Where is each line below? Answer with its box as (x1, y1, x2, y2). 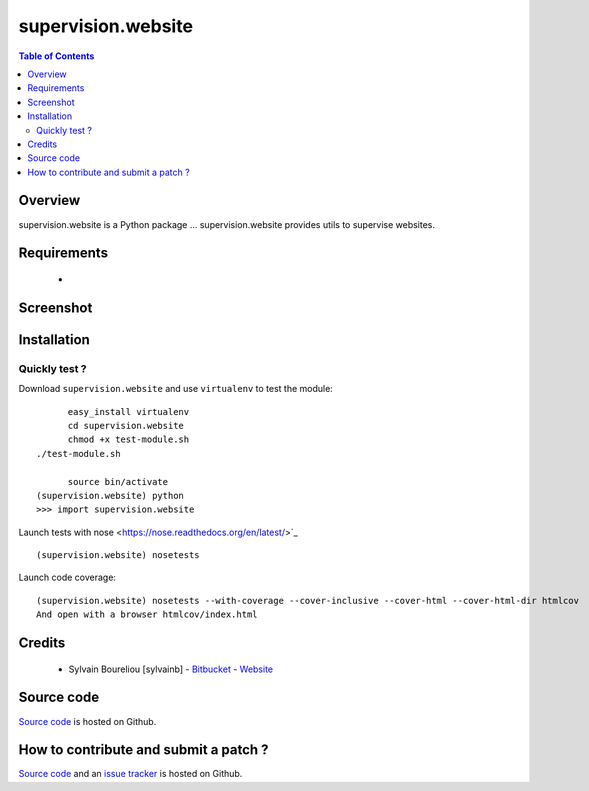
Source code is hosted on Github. (18, 715, 157, 727)
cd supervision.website (67, 420, 185, 431)
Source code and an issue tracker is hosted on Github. (18, 768, 243, 780)
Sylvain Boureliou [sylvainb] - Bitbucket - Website (68, 663, 274, 675)
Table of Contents (18, 50, 95, 62)
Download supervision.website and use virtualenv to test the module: (18, 383, 334, 395)
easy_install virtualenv (67, 406, 190, 417)
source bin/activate (67, 476, 169, 487)
